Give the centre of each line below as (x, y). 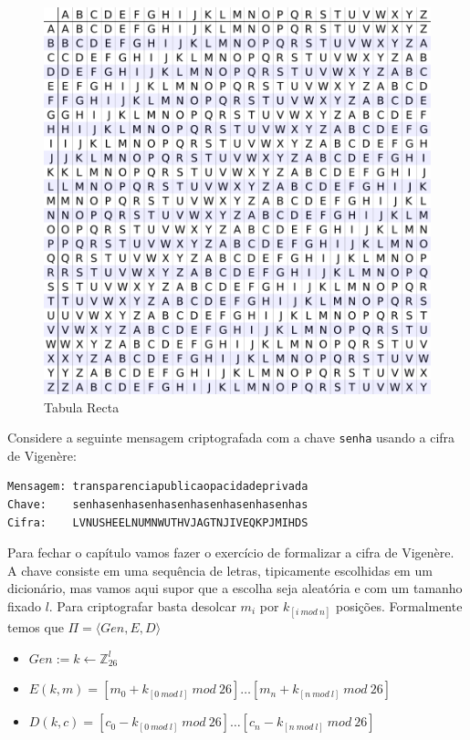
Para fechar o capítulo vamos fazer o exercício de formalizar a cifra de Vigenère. (231, 552)
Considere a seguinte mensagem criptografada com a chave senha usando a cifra (231, 438)
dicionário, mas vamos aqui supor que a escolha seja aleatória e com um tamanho (235, 588)
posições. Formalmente (399, 606)
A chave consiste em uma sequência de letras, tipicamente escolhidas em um (220, 570)
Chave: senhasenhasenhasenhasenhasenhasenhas (158, 505)
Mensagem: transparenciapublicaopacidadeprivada (158, 487)
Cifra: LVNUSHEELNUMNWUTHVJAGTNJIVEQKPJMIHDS (158, 522)
